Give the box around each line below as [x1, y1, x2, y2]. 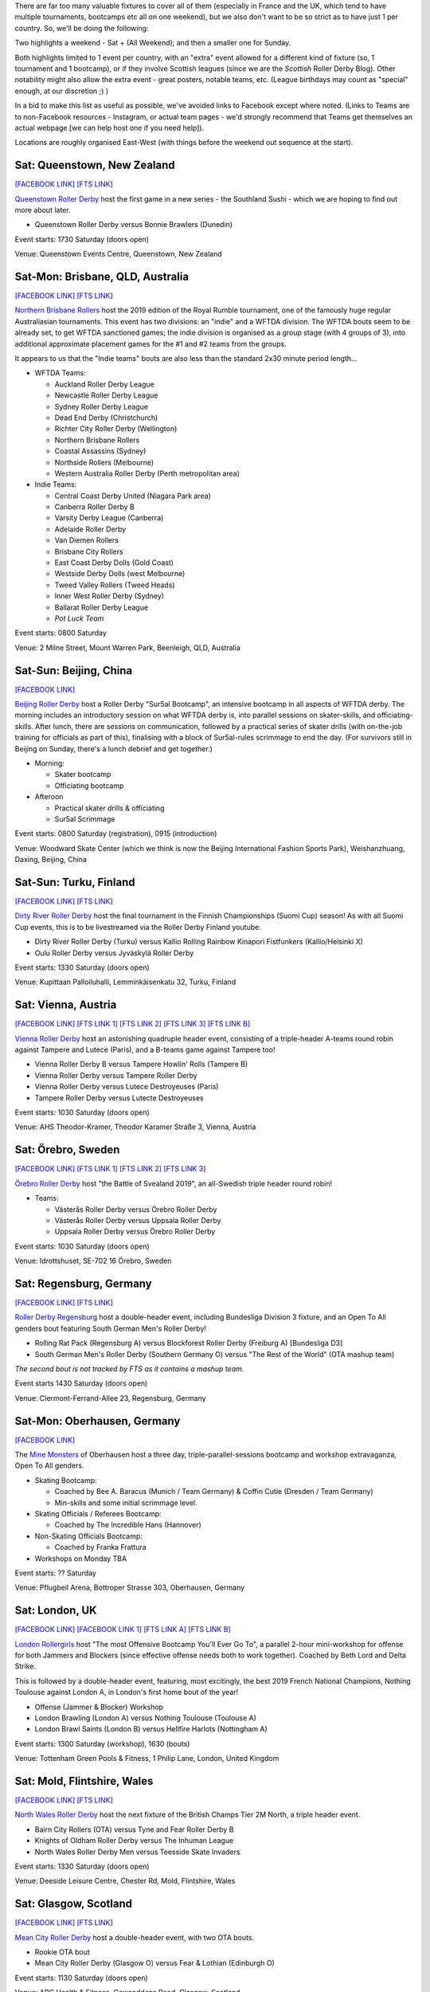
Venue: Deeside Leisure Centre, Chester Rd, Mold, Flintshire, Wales [14, 1876, 236, 1886]
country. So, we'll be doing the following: [14, 23, 149, 33]
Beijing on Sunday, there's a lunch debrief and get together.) [14, 743, 213, 753]
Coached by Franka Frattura [54, 1543, 147, 1552]
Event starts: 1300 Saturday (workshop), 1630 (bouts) [14, 1739, 190, 1748]
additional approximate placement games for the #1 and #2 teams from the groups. [14, 339, 287, 348]
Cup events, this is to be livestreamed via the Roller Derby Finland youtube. [14, 922, 262, 931]
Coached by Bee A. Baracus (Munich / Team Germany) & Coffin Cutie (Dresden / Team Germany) [54, 1487, 373, 1496]
